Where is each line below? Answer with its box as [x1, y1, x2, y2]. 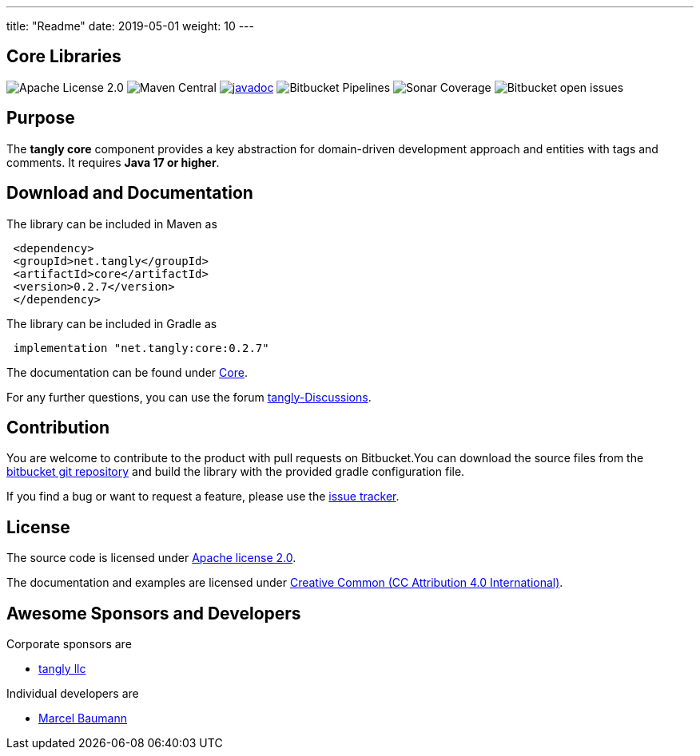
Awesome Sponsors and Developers [6, 603, 301, 623]
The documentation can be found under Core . [6, 365, 248, 379]
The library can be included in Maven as [6, 216, 217, 231]
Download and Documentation [6, 183, 253, 204]
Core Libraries [6, 46, 121, 67]
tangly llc [38, 662, 86, 676]
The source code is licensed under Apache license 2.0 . [6, 551, 296, 565]
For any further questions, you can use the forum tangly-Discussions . [6, 390, 372, 404]
